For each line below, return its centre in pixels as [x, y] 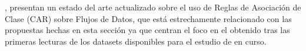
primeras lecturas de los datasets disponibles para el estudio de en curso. [136, 41]
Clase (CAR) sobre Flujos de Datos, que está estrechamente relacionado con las [148, 18]
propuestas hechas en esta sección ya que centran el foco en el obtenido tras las [147, 30]
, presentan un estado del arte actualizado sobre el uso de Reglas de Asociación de [153, 7]
